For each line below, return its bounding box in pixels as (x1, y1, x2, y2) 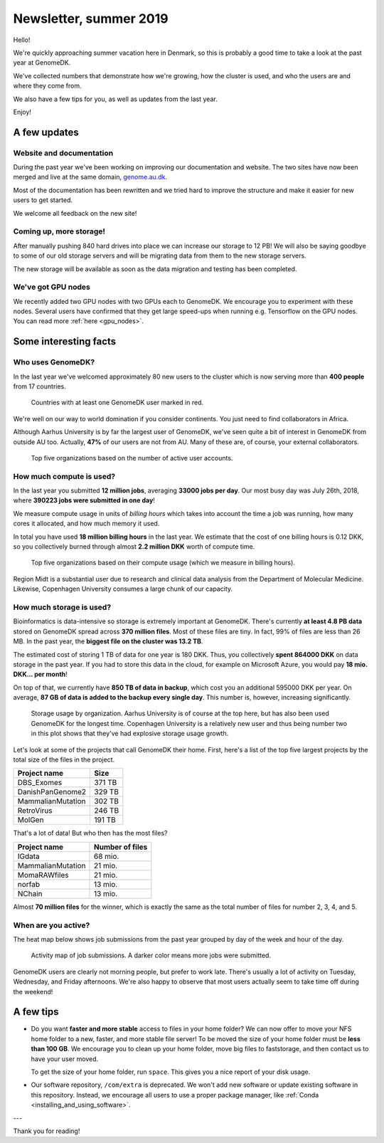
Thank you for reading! (13, 1127, 80, 1135)
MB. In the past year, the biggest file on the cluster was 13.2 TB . (13, 637, 203, 646)
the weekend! (13, 987, 53, 996)
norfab (17, 879, 41, 889)
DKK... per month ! (13, 670, 68, 679)
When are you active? (13, 920, 90, 930)
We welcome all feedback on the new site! (13, 209, 137, 217)
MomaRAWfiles (17, 870, 69, 880)
